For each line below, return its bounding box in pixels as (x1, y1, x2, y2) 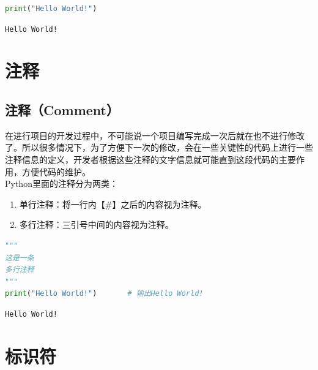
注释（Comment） (5, 100, 119, 119)
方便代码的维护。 (21, 165, 91, 178)
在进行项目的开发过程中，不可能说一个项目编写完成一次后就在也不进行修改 (5, 129, 305, 142)
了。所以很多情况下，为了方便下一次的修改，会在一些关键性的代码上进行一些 (5, 141, 313, 154)
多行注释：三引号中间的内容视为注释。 (19, 218, 174, 231)
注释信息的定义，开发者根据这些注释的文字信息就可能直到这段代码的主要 (5, 153, 296, 165)
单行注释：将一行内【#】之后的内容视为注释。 (19, 197, 207, 210)
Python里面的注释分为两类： (5, 177, 118, 190)
